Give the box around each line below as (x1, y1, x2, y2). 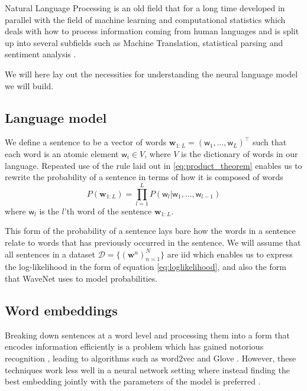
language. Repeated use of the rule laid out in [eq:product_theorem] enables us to (5, 159, 302, 171)
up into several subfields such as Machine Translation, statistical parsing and (5, 36, 283, 48)
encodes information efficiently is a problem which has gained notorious (5, 340, 264, 353)
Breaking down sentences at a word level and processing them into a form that (5, 328, 290, 341)
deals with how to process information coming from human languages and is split (5, 25, 299, 37)
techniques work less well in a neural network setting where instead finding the (5, 363, 290, 376)
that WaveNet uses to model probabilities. (5, 272, 158, 285)
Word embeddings (5, 301, 118, 320)
